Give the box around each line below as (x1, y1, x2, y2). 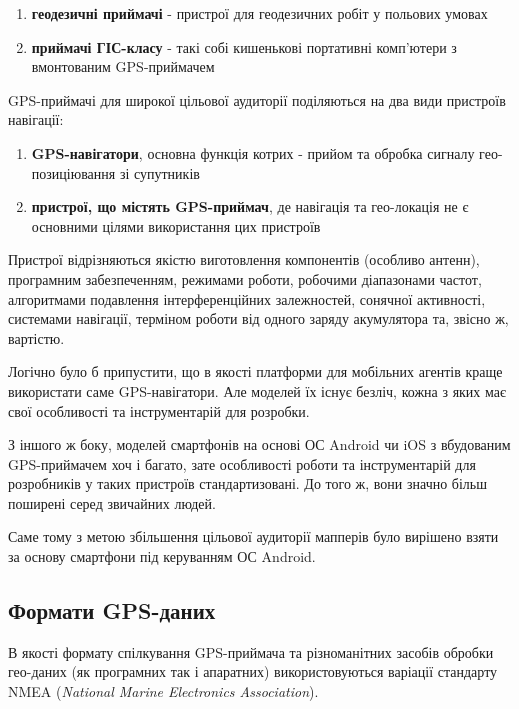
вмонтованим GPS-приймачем (31, 56, 215, 77)
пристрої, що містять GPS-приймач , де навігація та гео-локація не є (31, 196, 469, 217)
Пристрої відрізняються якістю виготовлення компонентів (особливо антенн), (8, 249, 480, 270)
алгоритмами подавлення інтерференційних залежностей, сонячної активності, (8, 288, 486, 309)
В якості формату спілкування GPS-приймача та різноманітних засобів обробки (8, 641, 494, 662)
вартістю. (8, 327, 65, 348)
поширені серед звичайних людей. (8, 492, 216, 513)
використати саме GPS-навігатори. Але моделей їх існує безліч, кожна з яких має (8, 380, 507, 401)
